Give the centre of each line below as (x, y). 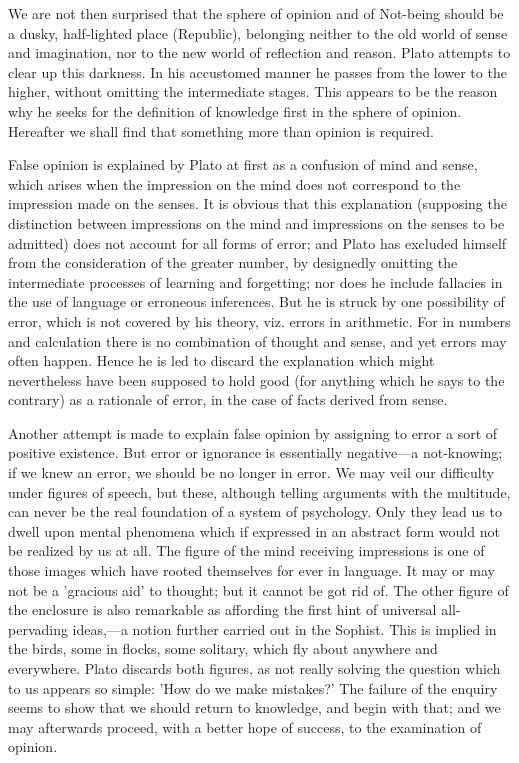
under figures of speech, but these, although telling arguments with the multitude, (259, 491)
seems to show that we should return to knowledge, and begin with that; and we (254, 707)
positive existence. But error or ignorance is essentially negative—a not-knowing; (255, 452)
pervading (38, 628)
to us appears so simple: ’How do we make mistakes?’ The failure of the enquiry (253, 687)
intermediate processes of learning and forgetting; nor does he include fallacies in (255, 281)
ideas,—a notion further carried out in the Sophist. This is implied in (284, 628)
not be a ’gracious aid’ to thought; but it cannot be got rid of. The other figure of (258, 589)
